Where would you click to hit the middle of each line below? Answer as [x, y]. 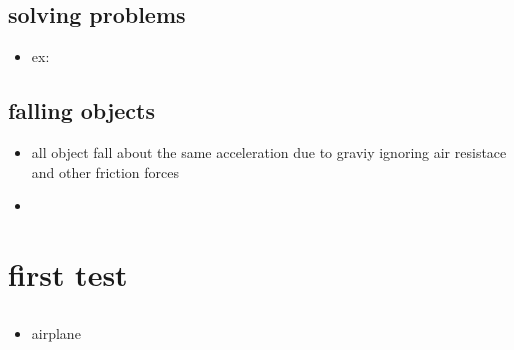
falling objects [81, 110]
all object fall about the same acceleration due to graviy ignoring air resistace [269, 152]
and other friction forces [105, 171]
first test [68, 273]
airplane [56, 332]
